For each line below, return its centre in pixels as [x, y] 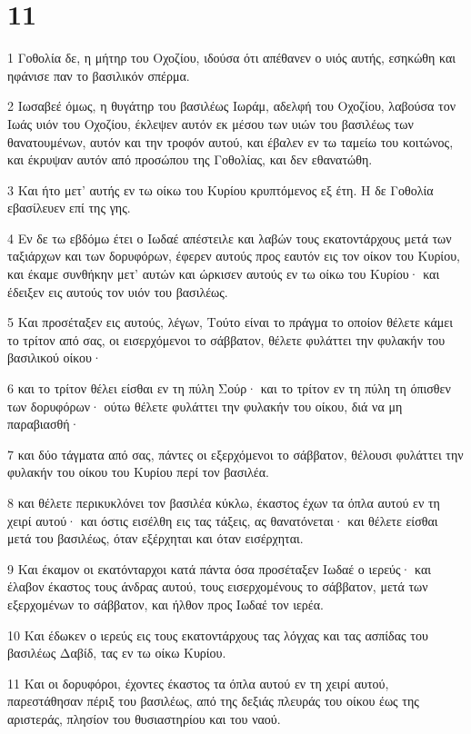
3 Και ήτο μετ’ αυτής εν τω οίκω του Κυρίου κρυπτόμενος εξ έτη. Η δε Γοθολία [220, 189]
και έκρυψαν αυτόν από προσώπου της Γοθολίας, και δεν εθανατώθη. [190, 159]
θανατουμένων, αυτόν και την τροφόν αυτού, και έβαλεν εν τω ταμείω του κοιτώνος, [230, 141]
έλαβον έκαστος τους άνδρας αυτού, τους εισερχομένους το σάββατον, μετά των [218, 586]
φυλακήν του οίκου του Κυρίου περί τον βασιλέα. [138, 472]
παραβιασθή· [44, 424]
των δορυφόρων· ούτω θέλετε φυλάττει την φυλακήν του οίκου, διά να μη [205, 406]
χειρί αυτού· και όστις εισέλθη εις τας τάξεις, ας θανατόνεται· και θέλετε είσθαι [223, 520]
